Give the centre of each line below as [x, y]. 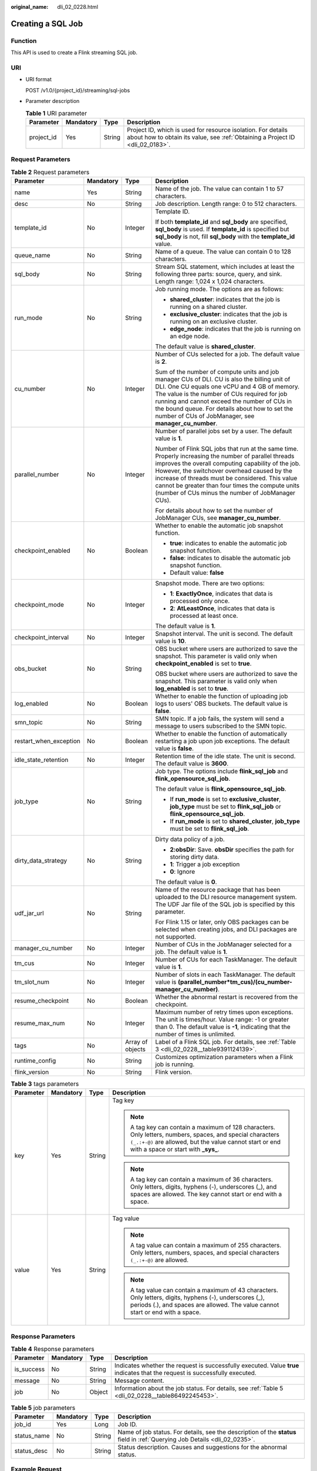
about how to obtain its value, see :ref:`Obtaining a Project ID [211, 137]
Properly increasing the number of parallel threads [225, 456]
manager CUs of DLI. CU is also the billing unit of [223, 379]
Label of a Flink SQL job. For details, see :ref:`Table [226, 1041]
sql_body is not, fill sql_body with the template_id [225, 237]
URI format [39, 79]
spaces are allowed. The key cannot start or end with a [206, 1194]
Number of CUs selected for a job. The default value [227, 354]
